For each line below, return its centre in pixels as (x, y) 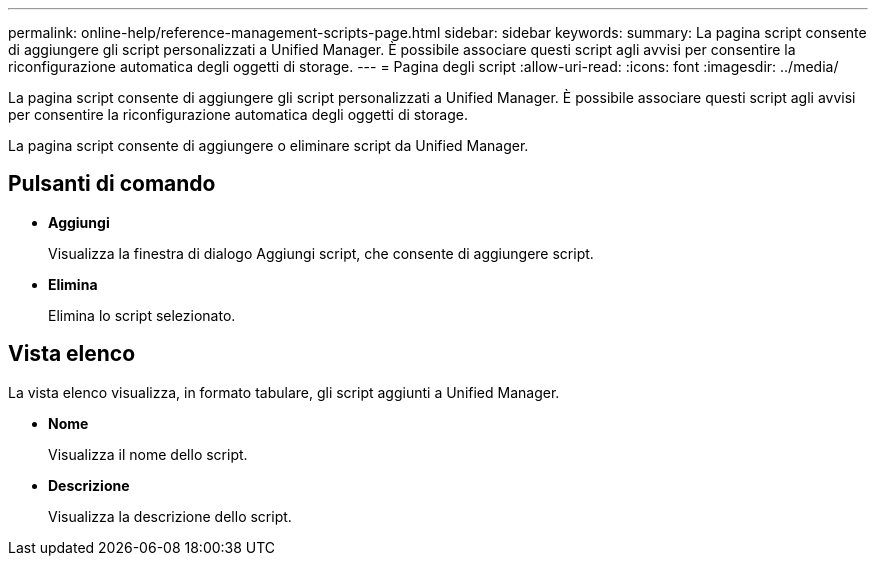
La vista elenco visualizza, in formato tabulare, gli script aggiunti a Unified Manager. (284, 392)
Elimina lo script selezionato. (142, 315)
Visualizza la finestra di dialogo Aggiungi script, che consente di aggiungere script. (321, 253)
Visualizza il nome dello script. (148, 454)
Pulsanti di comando (112, 184)
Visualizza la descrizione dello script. (170, 516)
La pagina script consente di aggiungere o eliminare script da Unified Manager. (268, 145)
